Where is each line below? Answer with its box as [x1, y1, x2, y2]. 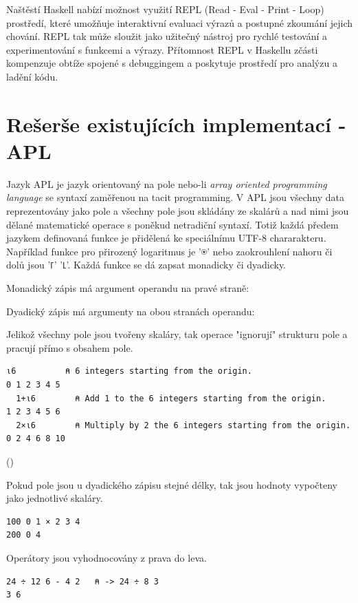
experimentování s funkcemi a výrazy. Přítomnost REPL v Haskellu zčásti [6, 42, 318, 56]
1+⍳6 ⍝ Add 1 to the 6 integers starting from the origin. [16, 393, 326, 403]
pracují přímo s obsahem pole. [6, 340, 133, 355]
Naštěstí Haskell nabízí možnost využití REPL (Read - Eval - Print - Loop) [6, 2, 324, 16]
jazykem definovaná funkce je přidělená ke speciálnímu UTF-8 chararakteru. [6, 231, 326, 245]
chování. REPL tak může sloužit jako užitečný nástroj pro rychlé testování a [6, 29, 327, 43]
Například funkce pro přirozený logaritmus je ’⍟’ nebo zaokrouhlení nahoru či [6, 244, 333, 258]
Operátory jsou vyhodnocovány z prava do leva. [6, 550, 207, 564]
